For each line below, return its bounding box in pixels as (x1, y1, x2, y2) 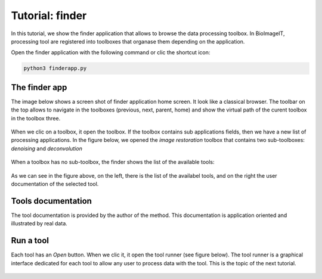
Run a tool (11, 235, 49, 246)
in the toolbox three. (11, 114, 61, 122)
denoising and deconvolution (11, 145, 83, 152)
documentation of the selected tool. (11, 180, 99, 187)
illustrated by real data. (11, 220, 68, 227)
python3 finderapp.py (23, 65, 87, 72)
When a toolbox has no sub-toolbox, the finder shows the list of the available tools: (11, 159, 215, 166)
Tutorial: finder (11, 9, 87, 22)
